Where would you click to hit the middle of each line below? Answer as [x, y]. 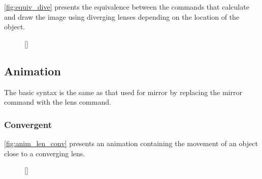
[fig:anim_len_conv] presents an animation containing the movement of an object [131, 143]
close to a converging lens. [45, 153]
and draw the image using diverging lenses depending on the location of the [122, 16]
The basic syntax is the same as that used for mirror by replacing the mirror [123, 92]
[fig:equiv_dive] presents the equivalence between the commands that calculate [127, 7]
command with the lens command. [58, 102]
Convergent [28, 124]
